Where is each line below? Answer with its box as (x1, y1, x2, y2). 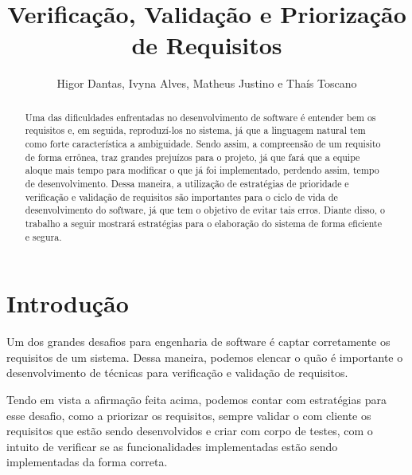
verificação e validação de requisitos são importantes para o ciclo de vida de (25, 190, 338, 203)
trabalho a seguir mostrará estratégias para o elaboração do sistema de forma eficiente (25, 216, 382, 230)
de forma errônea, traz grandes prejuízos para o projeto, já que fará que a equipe (25, 150, 360, 163)
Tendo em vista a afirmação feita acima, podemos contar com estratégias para (6, 391, 387, 407)
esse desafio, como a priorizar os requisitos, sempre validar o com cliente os (6, 406, 371, 423)
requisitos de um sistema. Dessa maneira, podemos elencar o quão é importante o (6, 348, 403, 365)
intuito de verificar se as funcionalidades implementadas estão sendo (6, 438, 338, 454)
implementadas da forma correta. (6, 453, 168, 470)
